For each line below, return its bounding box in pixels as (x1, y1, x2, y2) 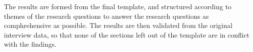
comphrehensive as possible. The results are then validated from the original (4, 20, 232, 30)
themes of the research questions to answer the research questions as (4, 11, 209, 21)
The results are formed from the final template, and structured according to (4, 1, 231, 11)
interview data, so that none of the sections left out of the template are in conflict (4, 29, 250, 39)
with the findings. (4, 39, 57, 49)
